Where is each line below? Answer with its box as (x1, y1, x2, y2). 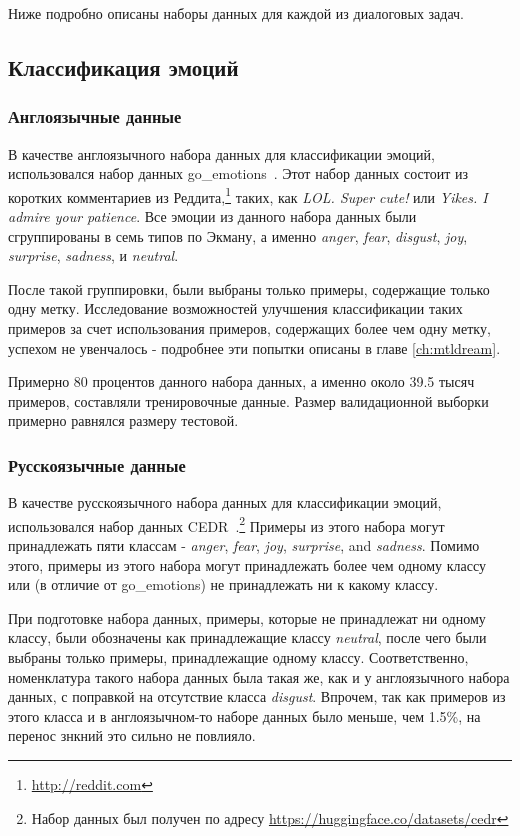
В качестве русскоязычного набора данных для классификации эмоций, (8, 492, 442, 513)
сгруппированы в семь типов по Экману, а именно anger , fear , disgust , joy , (8, 225, 468, 246)
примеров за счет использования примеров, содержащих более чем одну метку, (8, 318, 491, 338)
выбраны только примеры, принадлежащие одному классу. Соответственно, (8, 647, 469, 667)
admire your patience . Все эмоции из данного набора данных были (8, 206, 417, 227)
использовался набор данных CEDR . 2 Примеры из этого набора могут (8, 512, 445, 536)
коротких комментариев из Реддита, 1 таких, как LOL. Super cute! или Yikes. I (8, 183, 488, 207)
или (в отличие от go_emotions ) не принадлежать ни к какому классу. (8, 574, 439, 595)
